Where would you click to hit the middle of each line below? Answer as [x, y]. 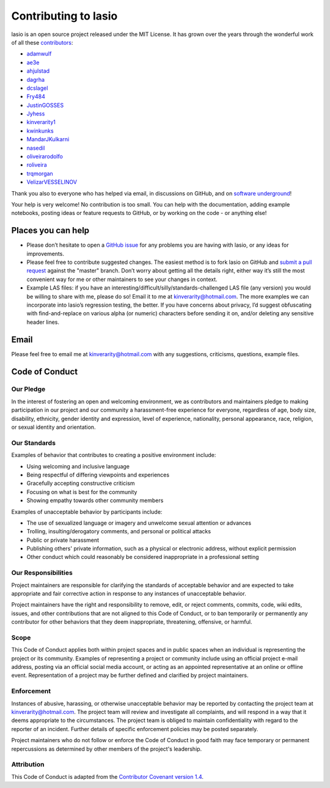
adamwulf [39, 54]
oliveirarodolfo [45, 156]
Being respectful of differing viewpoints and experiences [98, 475]
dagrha [36, 79]
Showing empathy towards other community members [95, 500]
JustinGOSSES [45, 105]
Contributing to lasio [64, 16]
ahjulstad [38, 71]
